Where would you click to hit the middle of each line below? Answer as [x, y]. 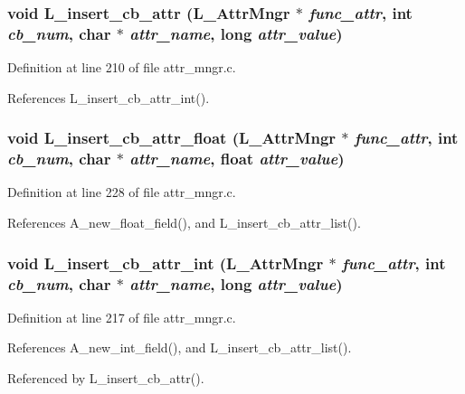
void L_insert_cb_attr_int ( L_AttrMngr [166, 263]
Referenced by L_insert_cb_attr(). [106, 377]
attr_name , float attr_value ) [237, 159]
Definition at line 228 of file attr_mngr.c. [122, 192]
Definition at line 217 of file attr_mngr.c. [122, 317]
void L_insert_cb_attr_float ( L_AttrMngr [172, 138]
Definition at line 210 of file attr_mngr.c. [122, 67]
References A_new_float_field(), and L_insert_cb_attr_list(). [184, 223]
